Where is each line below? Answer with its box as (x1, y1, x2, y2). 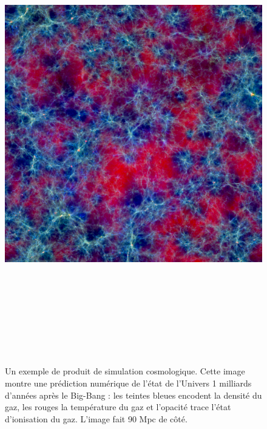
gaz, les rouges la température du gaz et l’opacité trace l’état (5, 400, 231, 413)
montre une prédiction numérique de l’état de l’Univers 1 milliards (5, 377, 252, 390)
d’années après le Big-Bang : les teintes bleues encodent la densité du (5, 388, 262, 401)
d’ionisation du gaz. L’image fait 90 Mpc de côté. (5, 412, 188, 425)
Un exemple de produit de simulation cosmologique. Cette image (5, 365, 245, 377)
